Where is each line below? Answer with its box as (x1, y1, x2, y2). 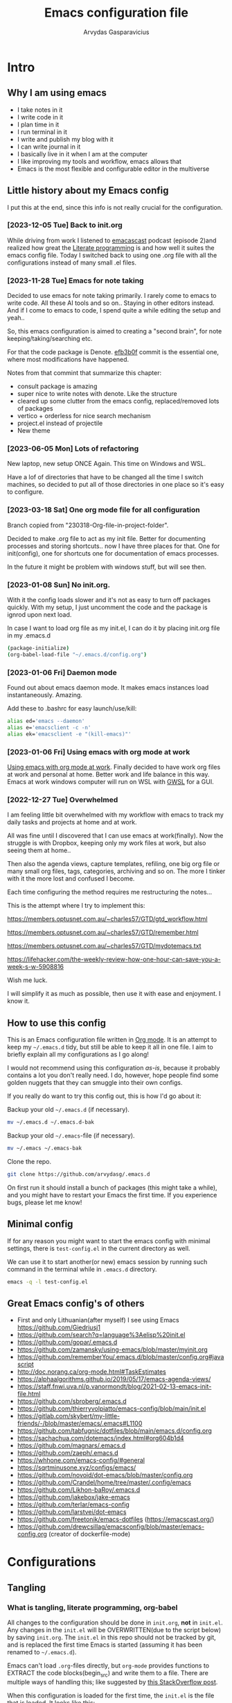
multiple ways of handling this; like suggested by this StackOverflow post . (7, 1677, 218, 1686)
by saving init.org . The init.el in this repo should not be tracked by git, (7, 1634, 216, 1642)
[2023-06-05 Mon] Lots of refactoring (7, 444, 139, 454)
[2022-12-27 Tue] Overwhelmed (7, 795, 118, 804)
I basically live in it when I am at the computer (17, 149, 148, 158)
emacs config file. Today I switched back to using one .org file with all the (7, 251, 217, 259)
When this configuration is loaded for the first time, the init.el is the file (7, 1691, 215, 1700)
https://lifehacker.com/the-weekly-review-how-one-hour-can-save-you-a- (7, 955, 222, 963)
